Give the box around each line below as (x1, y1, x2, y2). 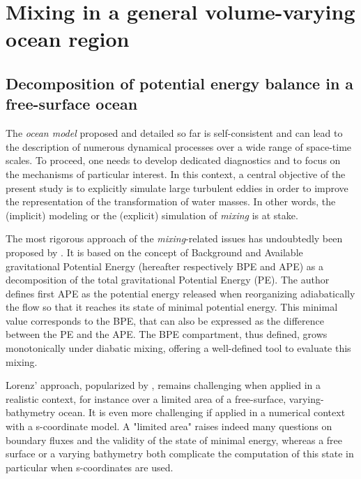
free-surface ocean (6, 93, 138, 115)
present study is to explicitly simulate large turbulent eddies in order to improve (6, 180, 348, 195)
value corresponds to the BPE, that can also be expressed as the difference (6, 313, 324, 327)
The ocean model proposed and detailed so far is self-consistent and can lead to (6, 126, 343, 140)
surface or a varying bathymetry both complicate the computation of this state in (6, 446, 354, 461)
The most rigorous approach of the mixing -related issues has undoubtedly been (6, 231, 343, 246)
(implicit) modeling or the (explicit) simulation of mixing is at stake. (6, 207, 298, 222)
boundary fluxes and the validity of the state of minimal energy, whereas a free (6, 432, 343, 447)
